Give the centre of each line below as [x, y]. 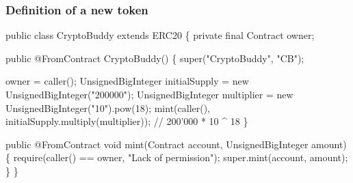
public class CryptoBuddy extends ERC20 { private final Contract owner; [160, 35]
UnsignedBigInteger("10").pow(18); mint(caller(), [108, 108]
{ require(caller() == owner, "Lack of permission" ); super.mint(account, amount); [177, 157]
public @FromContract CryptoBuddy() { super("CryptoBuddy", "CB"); [155, 58]
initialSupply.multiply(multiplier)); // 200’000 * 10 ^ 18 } [127, 121]
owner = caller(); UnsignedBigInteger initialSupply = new [127, 81]
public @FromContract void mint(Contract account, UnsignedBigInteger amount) [176, 144]
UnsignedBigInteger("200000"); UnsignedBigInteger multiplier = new [149, 94]
